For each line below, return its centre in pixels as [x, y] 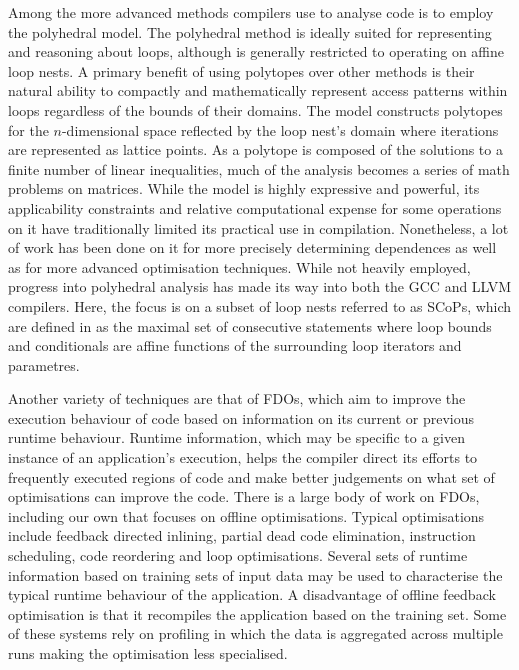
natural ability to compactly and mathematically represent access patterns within [258, 90]
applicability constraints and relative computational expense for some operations [255, 207]
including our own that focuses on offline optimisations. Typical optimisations [246, 515]
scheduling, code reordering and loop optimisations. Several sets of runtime [238, 555]
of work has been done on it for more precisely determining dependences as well [252, 247]
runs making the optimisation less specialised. [148, 653]
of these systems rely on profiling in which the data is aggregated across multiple [255, 633]
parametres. [44, 364]
